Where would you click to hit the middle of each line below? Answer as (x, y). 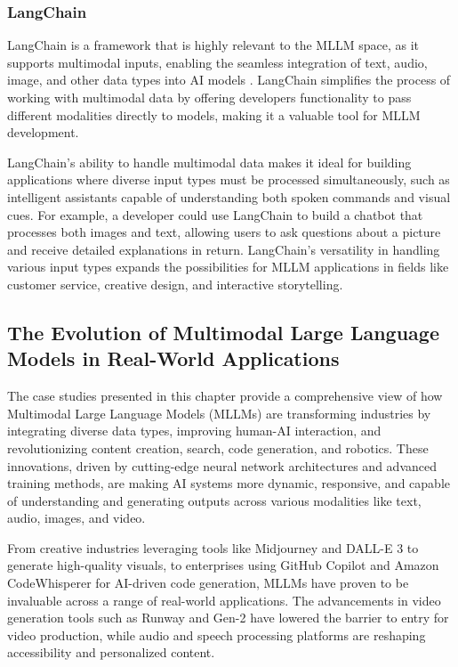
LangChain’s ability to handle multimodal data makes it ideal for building (209, 162)
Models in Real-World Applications (173, 358)
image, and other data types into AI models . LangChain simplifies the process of (229, 80)
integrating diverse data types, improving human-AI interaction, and (194, 431)
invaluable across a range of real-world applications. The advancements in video (224, 600)
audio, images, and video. (76, 518)
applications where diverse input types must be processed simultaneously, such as (229, 179)
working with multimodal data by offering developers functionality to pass (209, 97)
